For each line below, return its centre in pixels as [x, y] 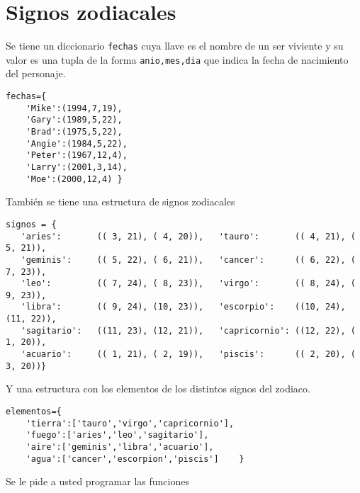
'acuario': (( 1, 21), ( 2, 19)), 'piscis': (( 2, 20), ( [188, 355]
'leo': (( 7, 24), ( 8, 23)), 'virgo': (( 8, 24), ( [188, 284]
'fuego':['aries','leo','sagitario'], [117, 435]
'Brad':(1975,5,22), [74, 132]
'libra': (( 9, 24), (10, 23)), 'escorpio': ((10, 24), [183, 307]
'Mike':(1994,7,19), [74, 108]
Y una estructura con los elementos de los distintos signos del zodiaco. [158, 389]
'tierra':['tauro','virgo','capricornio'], [130, 423]
